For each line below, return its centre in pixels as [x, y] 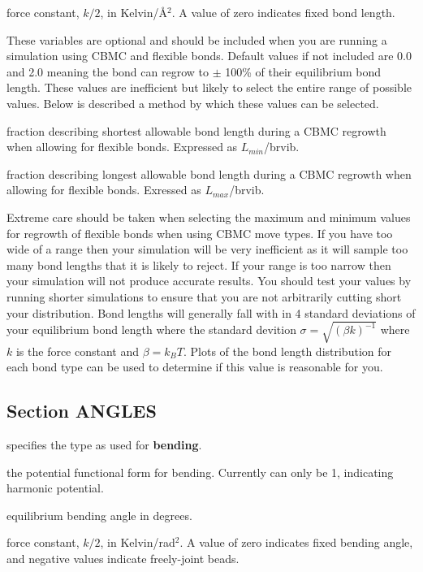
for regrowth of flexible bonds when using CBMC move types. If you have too [200, 233]
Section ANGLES [82, 411]
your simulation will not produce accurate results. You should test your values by [209, 281]
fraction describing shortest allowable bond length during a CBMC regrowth [196, 130]
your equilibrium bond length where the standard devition [151, 329]
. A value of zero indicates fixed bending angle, [296, 542]
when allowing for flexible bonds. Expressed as [122, 147]
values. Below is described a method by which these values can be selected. [193, 103]
